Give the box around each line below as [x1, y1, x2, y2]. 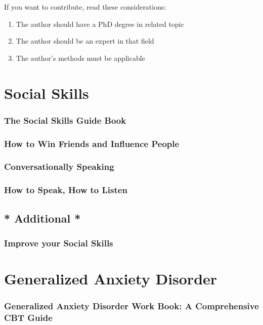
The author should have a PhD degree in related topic [16, 18, 184, 29]
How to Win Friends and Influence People [4, 137, 180, 150]
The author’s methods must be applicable [16, 52, 145, 63]
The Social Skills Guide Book [4, 114, 126, 126]
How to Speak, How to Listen [4, 184, 127, 196]
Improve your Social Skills [4, 236, 113, 249]
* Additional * [4, 210, 81, 226]
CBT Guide [4, 311, 53, 323]
